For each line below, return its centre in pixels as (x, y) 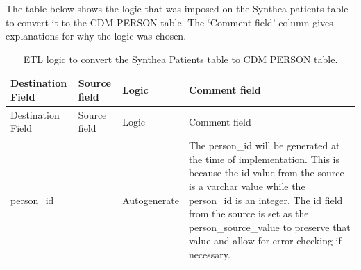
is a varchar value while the (247, 186)
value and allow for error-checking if (265, 241)
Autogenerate (151, 200)
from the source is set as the (249, 213)
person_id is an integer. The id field (266, 200)
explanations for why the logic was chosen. (96, 36)
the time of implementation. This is (264, 159)
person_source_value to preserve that (269, 227)
